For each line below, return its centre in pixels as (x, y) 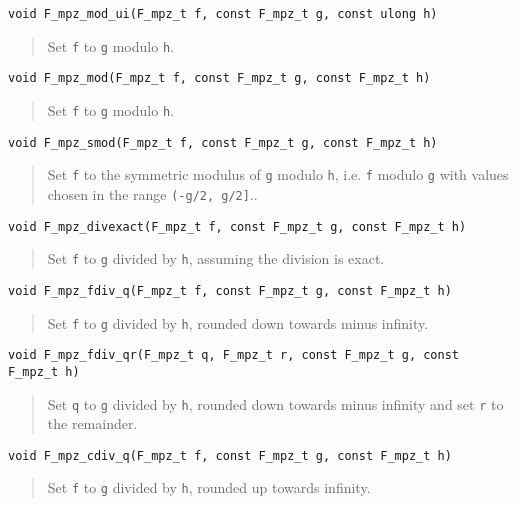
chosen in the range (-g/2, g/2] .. (152, 193)
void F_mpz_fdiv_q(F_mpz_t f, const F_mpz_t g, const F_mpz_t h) (230, 290)
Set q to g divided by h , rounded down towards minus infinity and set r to (275, 403)
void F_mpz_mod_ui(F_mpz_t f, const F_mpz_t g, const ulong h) (223, 14)
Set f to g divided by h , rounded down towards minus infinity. (238, 322)
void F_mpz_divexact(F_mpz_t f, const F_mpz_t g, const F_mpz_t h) (237, 226)
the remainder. (92, 423)
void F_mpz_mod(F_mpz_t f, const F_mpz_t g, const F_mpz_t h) (219, 78)
